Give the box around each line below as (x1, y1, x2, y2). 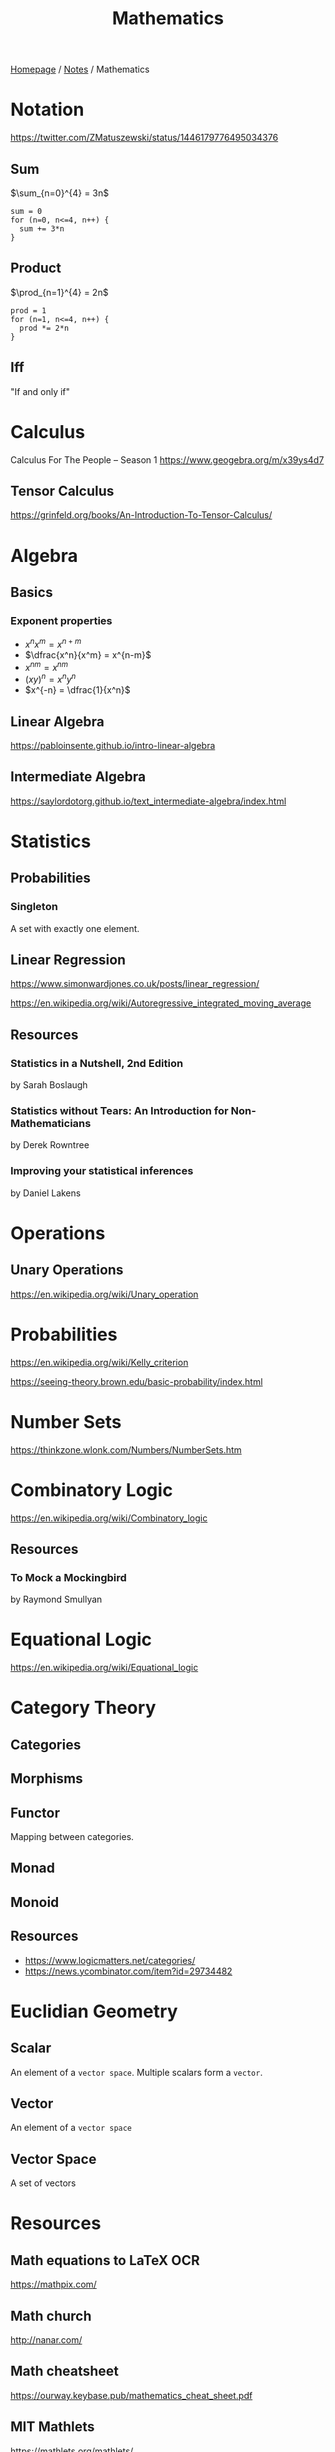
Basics (10, 583, 53, 601)
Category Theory (10, 1697, 157, 1719)
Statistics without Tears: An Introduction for (10, 1104, 229, 1118)
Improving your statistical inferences (10, 1164, 194, 1178)
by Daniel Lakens (10, 1187, 82, 1199)
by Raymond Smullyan (10, 1593, 103, 1606)
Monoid (10, 1893, 60, 1911)
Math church (10, 2307, 92, 2324)
